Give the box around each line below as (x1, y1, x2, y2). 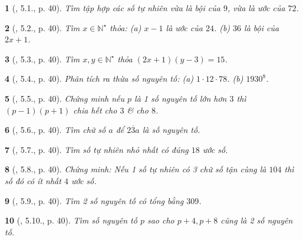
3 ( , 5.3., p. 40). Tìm (5, 52, 80, 65)
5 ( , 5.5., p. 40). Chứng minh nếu (5, 92, 125, 104)
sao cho (147, 214, 174, 226)
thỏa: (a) (110, 21, 141, 34)
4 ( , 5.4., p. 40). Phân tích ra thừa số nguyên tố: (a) (5, 72, 194, 85)
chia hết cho (73, 104, 117, 116)
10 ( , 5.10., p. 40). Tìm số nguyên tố (5, 214, 137, 226)
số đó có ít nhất (5, 174, 61, 186)
